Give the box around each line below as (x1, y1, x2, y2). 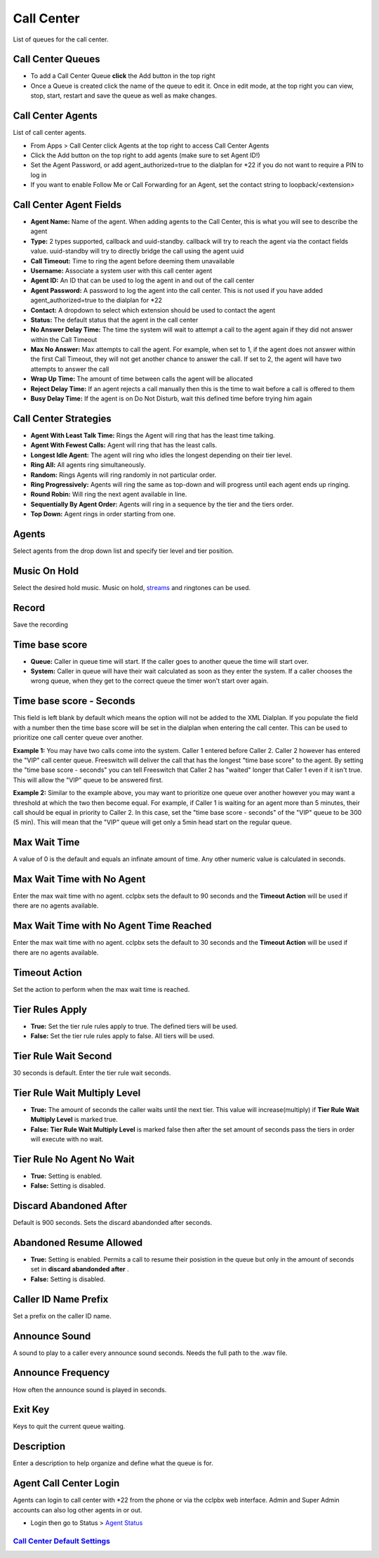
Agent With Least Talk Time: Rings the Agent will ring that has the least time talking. (30, 431, 275, 439)
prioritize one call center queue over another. (13, 733, 144, 742)
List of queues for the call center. (13, 35, 109, 44)
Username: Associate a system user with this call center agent (30, 266, 213, 275)
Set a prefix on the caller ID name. (13, 1311, 112, 1320)
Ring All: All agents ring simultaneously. (30, 461, 146, 469)
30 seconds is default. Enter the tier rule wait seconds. (13, 1068, 171, 1077)
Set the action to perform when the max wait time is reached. (13, 985, 190, 993)
